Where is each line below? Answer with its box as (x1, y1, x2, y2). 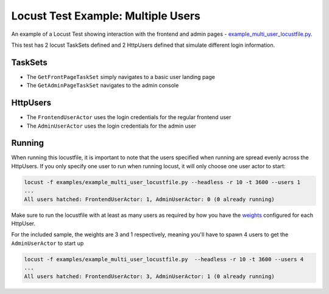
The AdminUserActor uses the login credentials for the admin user (26, 122, 196, 129)
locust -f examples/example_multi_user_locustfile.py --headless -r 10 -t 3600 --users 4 (24, 256, 304, 262)
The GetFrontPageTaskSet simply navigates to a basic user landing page (26, 73, 216, 80)
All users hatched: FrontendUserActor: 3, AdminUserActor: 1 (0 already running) (24, 273, 275, 279)
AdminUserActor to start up (11, 239, 84, 247)
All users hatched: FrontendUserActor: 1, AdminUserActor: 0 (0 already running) (24, 196, 275, 203)
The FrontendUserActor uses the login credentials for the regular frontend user (26, 114, 232, 121)
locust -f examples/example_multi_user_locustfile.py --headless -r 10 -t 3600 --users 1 (24, 179, 301, 185)
